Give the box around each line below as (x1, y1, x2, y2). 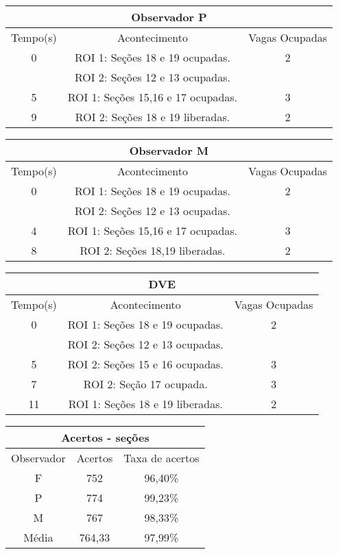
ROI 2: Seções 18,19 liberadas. (80, 242, 226, 258)
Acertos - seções (60, 429, 149, 445)
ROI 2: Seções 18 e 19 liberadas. (75, 109, 230, 125)
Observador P (131, 9, 207, 25)
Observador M (129, 142, 209, 158)
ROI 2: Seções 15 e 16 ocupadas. (67, 356, 224, 372)
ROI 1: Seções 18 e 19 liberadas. (68, 396, 223, 412)
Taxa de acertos (123, 450, 200, 466)
